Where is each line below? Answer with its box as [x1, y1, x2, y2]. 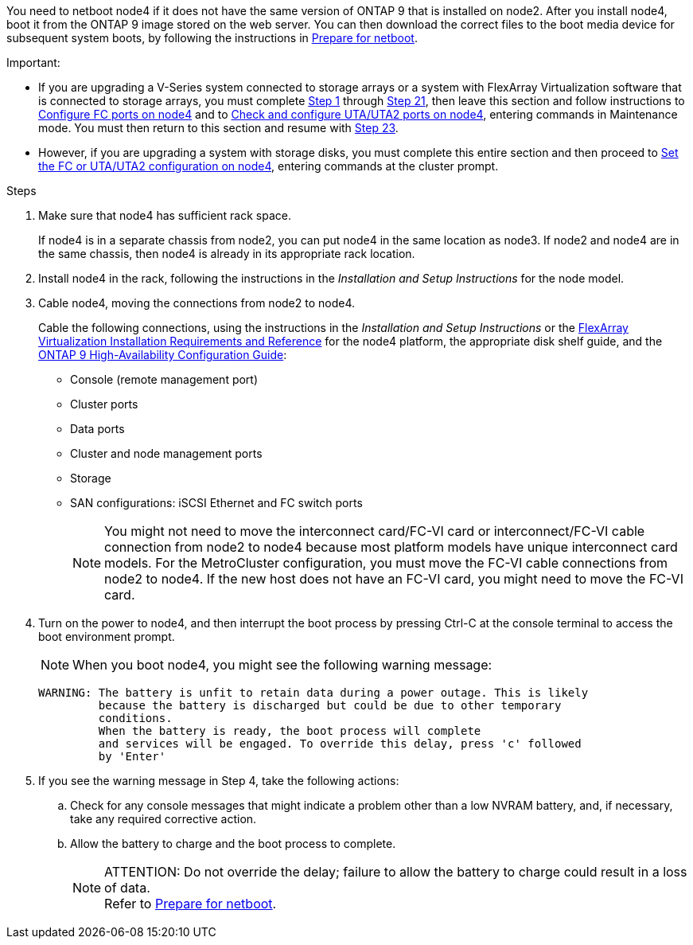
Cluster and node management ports [70, 447, 263, 460]
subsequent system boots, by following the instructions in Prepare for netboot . [6, 31, 418, 45]
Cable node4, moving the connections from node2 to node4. [38, 296, 356, 310]
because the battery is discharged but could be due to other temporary [98, 699, 562, 712]
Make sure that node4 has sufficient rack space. [38, 209, 291, 222]
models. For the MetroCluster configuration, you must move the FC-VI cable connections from [104, 555, 668, 571]
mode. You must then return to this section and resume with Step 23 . [38, 121, 399, 135]
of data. [104, 880, 150, 896]
